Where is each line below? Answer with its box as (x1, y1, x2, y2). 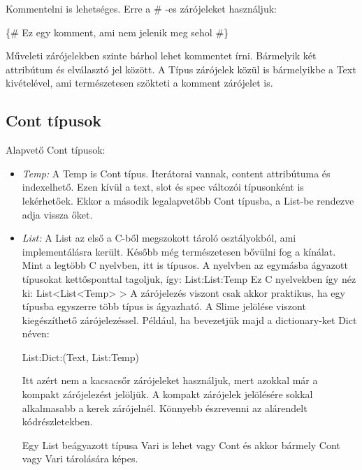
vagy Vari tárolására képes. (22, 451, 138, 466)
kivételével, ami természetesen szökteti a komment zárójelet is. (6, 75, 273, 90)
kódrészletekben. (22, 414, 93, 429)
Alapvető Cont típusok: (6, 142, 106, 157)
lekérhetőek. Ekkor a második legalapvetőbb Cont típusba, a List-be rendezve (22, 193, 354, 207)
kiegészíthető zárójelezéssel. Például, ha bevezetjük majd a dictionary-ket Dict (22, 312, 357, 327)
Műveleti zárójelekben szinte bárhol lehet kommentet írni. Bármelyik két (6, 48, 317, 63)
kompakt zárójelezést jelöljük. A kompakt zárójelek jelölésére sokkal (22, 387, 313, 402)
